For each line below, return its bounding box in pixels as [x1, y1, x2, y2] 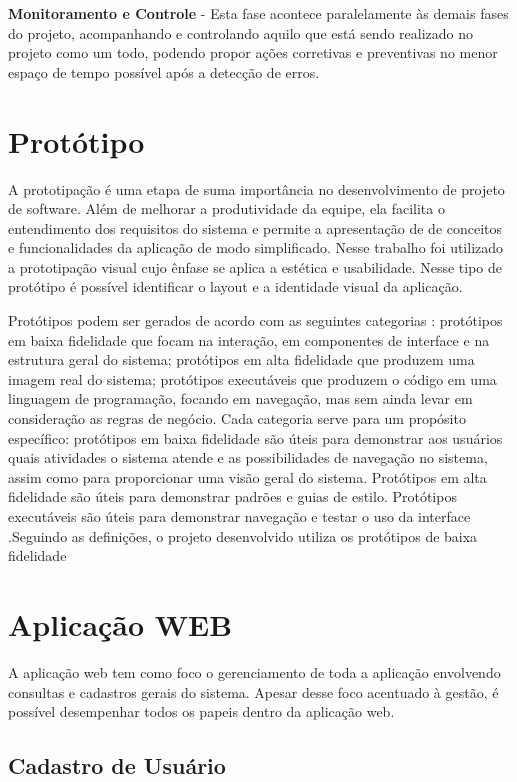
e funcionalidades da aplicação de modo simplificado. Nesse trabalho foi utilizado [8, 237, 504, 258]
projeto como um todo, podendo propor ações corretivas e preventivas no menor [8, 42, 498, 63]
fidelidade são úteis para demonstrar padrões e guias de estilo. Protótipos [8, 486, 457, 507]
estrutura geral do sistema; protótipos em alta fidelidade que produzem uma [8, 349, 475, 370]
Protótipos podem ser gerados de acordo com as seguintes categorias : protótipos [8, 310, 503, 331]
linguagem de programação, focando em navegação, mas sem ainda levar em [8, 388, 473, 409]
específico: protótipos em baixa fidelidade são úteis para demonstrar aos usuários [8, 427, 503, 448]
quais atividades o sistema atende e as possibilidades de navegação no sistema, [8, 447, 488, 468]
